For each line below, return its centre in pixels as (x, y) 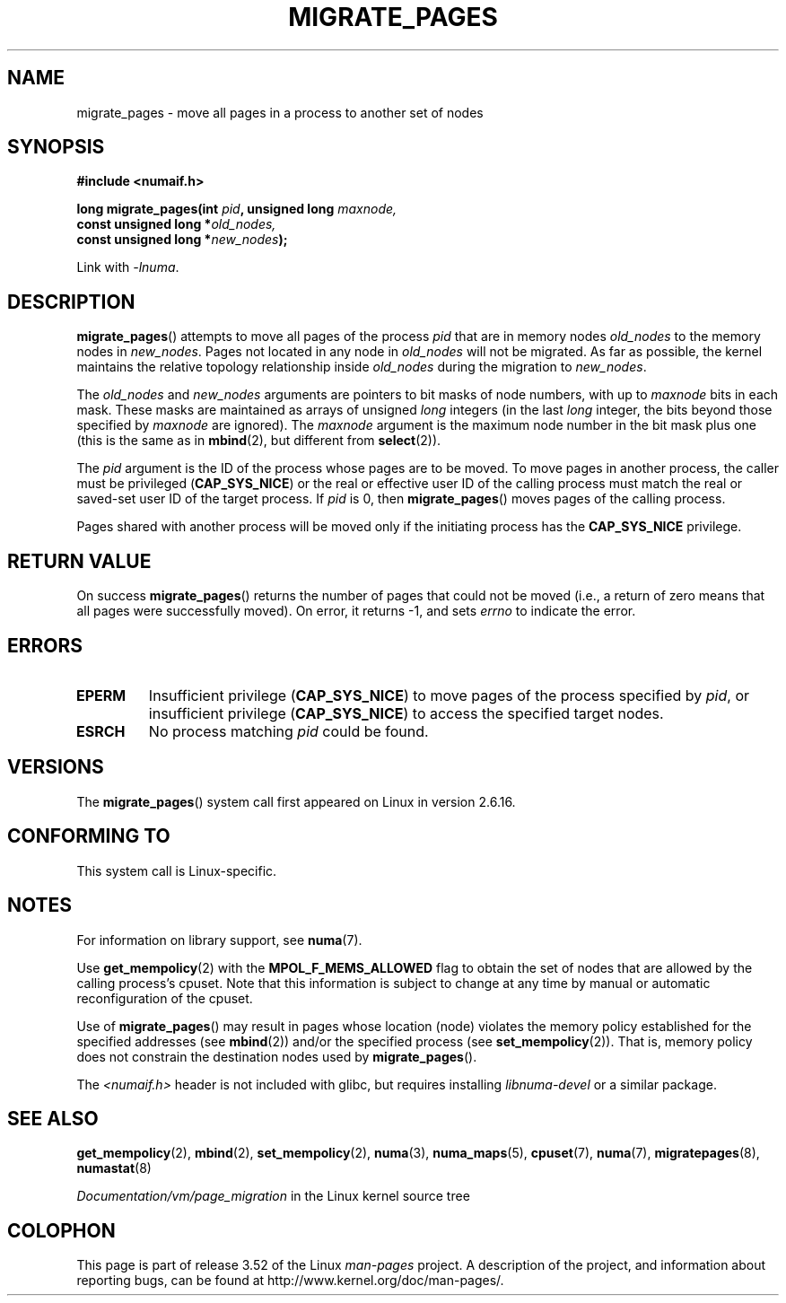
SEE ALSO (53, 1118)
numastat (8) (114, 1168)
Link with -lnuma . (128, 267)
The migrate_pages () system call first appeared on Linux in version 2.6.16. (296, 801)
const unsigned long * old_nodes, (176, 224)
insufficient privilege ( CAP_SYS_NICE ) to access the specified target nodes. (406, 713)
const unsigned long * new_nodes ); (182, 240)
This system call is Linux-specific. (177, 870)
